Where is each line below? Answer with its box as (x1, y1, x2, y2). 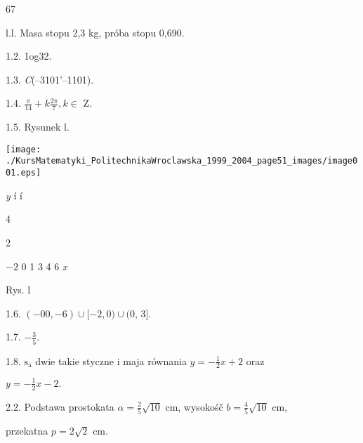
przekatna (6, 423, 48, 438)
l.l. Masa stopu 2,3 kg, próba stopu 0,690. (6, 25, 185, 39)
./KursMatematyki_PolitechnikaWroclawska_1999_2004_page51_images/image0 (6, 156, 358, 166)
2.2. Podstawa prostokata (6, 399, 114, 414)
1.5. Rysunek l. (6, 119, 70, 134)
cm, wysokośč (165, 399, 223, 414)
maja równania (123, 353, 187, 368)
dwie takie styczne (35, 353, 114, 368)
